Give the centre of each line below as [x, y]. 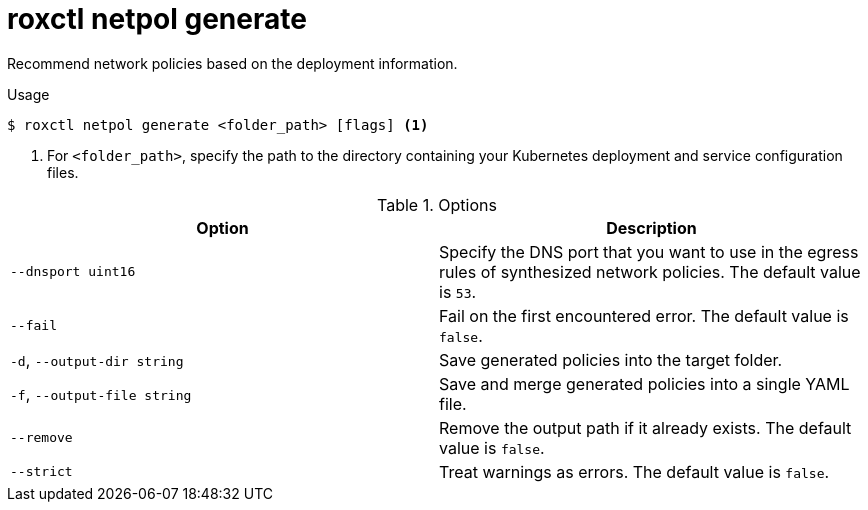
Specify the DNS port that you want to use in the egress [649, 251]
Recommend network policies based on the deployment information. [232, 63]
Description [651, 227]
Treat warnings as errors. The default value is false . [634, 471]
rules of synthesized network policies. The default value [650, 271]
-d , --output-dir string [97, 359]
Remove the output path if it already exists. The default [645, 427]
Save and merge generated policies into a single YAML [644, 383]
